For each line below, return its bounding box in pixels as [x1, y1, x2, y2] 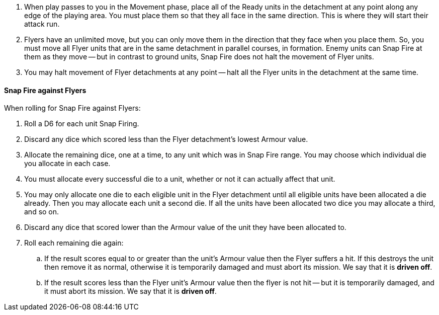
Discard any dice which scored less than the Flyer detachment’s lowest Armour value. [24, 135, 308, 144]
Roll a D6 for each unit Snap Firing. [24, 119, 139, 128]
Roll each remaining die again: [24, 239, 124, 248]
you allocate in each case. [24, 159, 111, 168]
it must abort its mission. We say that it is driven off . [44, 287, 217, 296]
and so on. [24, 207, 59, 216]
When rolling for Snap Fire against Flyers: [4, 104, 141, 113]
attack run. [24, 20, 60, 28]
